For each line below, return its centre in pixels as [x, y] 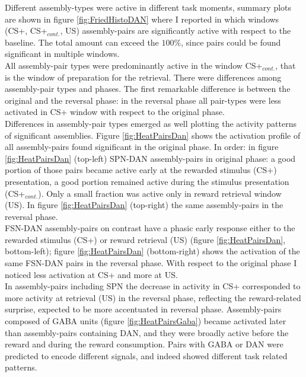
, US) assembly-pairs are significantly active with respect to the [176, 31]
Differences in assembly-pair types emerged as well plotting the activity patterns [151, 123]
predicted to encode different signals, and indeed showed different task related [146, 355]
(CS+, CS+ [26, 31]
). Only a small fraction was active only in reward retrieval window [160, 193]
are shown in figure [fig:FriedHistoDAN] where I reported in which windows [142, 19]
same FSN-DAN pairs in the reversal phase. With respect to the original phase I [151, 263]
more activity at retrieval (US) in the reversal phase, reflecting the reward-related [153, 297]
